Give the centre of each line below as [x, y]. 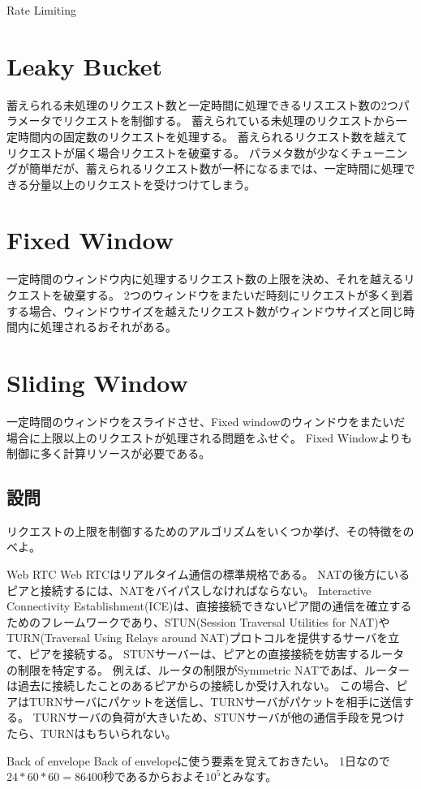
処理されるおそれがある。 [108, 327]
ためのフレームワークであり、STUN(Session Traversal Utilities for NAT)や [198, 621]
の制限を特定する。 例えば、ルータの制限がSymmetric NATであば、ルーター [208, 669]
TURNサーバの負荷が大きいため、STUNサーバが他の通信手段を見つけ [219, 717]
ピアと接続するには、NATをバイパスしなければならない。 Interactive [189, 590]
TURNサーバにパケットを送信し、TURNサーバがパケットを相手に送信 [216, 701]
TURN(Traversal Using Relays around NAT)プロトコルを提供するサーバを [198, 638]
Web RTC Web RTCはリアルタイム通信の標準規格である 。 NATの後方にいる [208, 574]
